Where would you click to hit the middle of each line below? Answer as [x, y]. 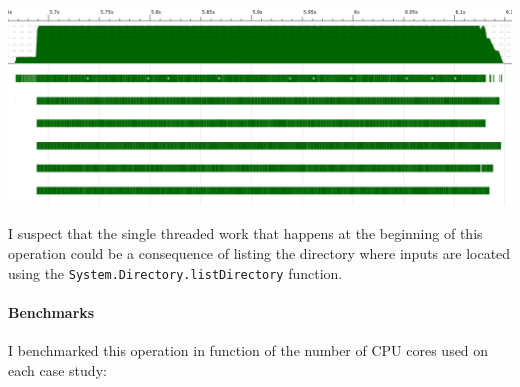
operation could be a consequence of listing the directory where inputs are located [259, 253]
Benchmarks [51, 311]
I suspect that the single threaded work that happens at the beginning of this [245, 233]
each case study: [57, 369]
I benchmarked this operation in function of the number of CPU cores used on [248, 350]
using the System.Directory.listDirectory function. [175, 272]
